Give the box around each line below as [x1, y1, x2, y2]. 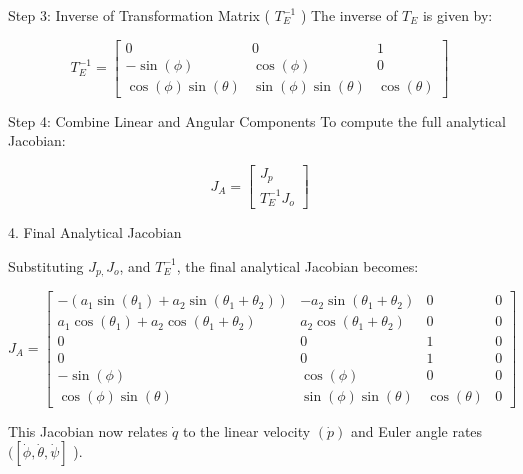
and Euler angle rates [351, 420, 483, 441]
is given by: [422, 5, 493, 25]
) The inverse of [300, 5, 398, 25]
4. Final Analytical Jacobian [8, 222, 182, 243]
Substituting [8, 255, 84, 276]
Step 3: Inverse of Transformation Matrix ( [8, 5, 271, 25]
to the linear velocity [183, 420, 311, 441]
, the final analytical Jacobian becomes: [176, 255, 419, 276]
